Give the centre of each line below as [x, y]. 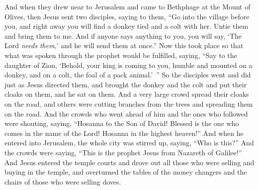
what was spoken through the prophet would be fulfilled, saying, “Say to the [121, 55]
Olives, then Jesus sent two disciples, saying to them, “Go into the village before [127, 16]
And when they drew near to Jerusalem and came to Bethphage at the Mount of [128, 6]
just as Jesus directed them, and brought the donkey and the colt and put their [126, 84]
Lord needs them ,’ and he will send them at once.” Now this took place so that [124, 45]
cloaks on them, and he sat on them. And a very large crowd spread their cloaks [127, 94]
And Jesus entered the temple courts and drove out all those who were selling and [129, 162]
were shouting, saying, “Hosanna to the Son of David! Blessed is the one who [122, 123]
